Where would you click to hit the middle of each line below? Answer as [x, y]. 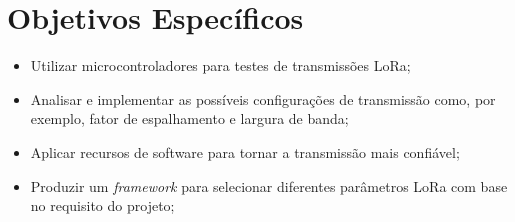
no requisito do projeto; [102, 205]
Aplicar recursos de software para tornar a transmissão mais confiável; [245, 151]
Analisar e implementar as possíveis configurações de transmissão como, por [263, 98]
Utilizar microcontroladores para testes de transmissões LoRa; [220, 65]
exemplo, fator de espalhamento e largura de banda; [189, 118]
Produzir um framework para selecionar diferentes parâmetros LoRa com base [269, 185]
